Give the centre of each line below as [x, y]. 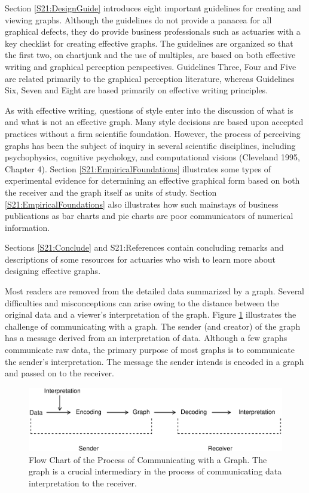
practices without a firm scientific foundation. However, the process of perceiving [153, 133]
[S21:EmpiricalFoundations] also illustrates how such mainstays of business [142, 204]
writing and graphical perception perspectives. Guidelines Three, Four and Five [151, 66]
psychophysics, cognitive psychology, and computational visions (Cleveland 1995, [152, 157]
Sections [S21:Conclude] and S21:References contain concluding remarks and [144, 247]
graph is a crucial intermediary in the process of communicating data [155, 471]
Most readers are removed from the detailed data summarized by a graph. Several [155, 291]
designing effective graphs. [53, 271]
